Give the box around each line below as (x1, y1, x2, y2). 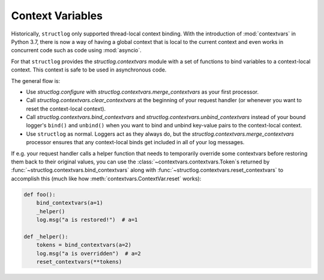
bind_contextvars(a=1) (36, 199, 103, 207)
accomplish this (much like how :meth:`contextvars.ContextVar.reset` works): (11, 175, 202, 182)
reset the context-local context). (26, 105, 106, 112)
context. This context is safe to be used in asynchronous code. (11, 66, 167, 73)
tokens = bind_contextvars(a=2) (36, 242, 132, 249)
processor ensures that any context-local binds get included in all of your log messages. (26, 139, 245, 146)
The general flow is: (11, 77, 60, 84)
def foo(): (23, 191, 56, 198)
